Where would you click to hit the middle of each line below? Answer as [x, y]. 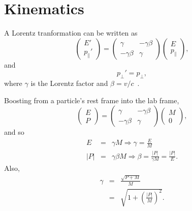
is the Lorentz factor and [69, 83]
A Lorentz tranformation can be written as [71, 33]
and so [14, 132]
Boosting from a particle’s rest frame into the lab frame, [92, 100]
